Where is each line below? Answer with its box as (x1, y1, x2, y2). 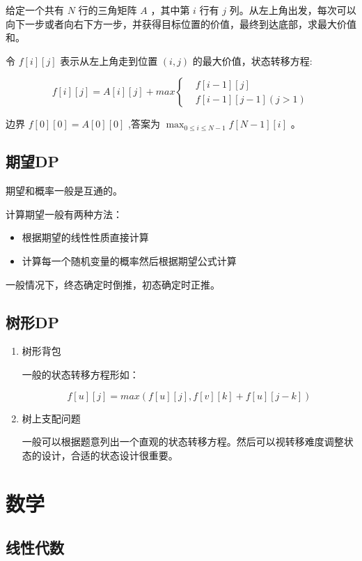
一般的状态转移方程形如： (22, 367, 139, 381)
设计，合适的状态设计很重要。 (41, 447, 178, 462)
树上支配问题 (22, 410, 81, 425)
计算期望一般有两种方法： (6, 206, 123, 221)
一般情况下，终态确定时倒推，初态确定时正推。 (6, 277, 220, 291)
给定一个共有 (6, 3, 64, 17)
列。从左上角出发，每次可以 (229, 3, 356, 17)
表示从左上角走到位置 (60, 53, 158, 68)
